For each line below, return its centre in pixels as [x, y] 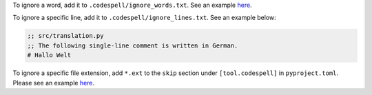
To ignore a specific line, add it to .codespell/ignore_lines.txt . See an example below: [144, 18]
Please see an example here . [54, 83]
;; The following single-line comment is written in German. [133, 45]
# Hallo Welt [49, 55]
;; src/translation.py [65, 36]
